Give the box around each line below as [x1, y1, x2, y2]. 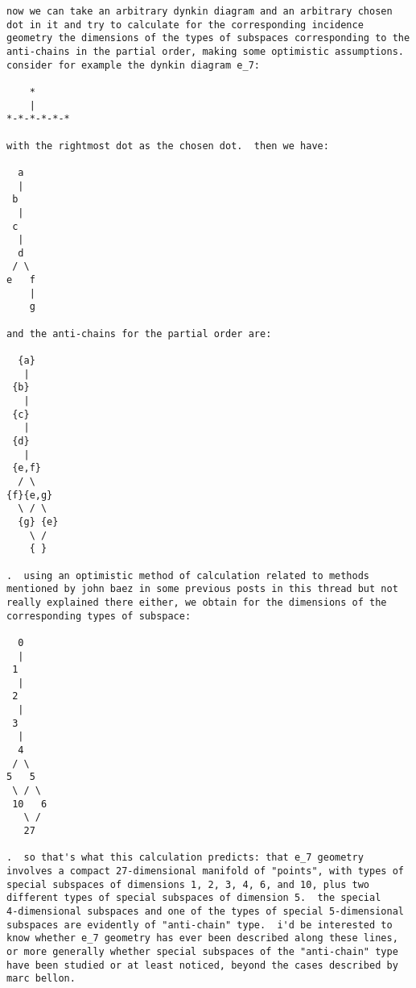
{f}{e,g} [6, 489, 53, 501]
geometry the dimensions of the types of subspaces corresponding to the [6, 32, 410, 44]
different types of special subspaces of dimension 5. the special [6, 892, 381, 904]
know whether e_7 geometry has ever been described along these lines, [6, 932, 398, 944]
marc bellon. [6, 973, 76, 985]
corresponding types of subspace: [6, 610, 192, 622]
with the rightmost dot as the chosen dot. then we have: [6, 140, 329, 152]
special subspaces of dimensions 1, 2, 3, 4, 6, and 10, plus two [6, 878, 370, 890]
